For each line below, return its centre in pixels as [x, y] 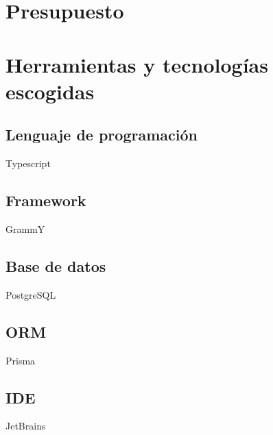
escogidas [50, 91]
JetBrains [26, 426]
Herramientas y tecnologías [137, 64]
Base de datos [56, 265]
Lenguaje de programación [102, 135]
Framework [46, 200]
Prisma [21, 360]
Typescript [28, 163]
